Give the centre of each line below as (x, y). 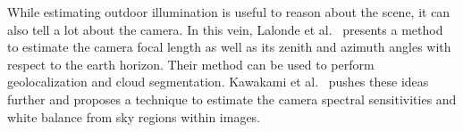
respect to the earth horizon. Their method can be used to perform (191, 64)
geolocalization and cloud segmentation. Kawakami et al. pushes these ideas (218, 82)
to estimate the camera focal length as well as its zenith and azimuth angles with (229, 47)
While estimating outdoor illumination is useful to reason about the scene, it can (229, 12)
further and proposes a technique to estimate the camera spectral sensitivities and (232, 99)
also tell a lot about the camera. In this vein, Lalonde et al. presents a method (225, 29)
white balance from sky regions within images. (134, 116)
